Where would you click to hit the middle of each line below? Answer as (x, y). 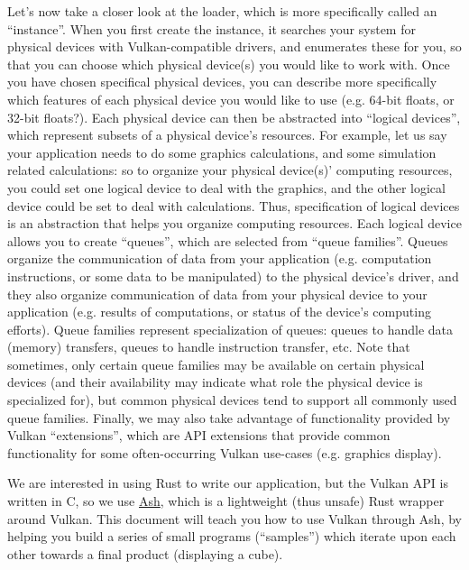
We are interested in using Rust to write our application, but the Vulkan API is (228, 483)
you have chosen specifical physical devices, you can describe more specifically (222, 82)
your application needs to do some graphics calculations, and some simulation (222, 152)
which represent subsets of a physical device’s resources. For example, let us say (227, 135)
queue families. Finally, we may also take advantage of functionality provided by (229, 417)
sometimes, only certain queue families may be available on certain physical (216, 364)
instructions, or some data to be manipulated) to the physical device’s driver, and (233, 276)
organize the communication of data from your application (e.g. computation (220, 258)
